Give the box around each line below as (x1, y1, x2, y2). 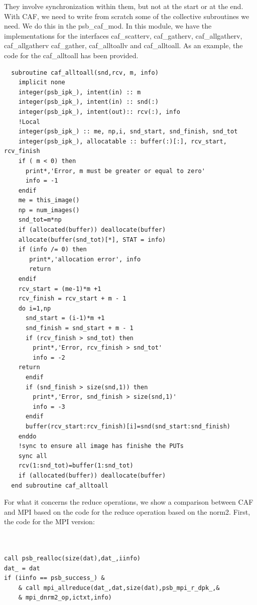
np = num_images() (18, 206, 80, 214)
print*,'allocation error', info (29, 255, 141, 263)
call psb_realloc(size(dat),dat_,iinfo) (4, 555, 141, 562)
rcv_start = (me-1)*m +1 (18, 285, 101, 292)
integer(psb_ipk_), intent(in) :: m (18, 88, 141, 96)
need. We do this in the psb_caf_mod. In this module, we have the (4, 21, 212, 31)
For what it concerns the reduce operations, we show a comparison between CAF (4, 497, 253, 507)
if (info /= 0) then (18, 246, 87, 253)
